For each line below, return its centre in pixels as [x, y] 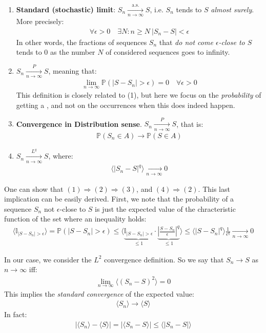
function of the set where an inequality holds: [75, 219]
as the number [73, 52]
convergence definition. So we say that [164, 259]
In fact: [16, 314]
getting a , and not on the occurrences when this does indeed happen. [126, 105]
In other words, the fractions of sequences [81, 42]
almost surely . [232, 9]
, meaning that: [73, 70]
